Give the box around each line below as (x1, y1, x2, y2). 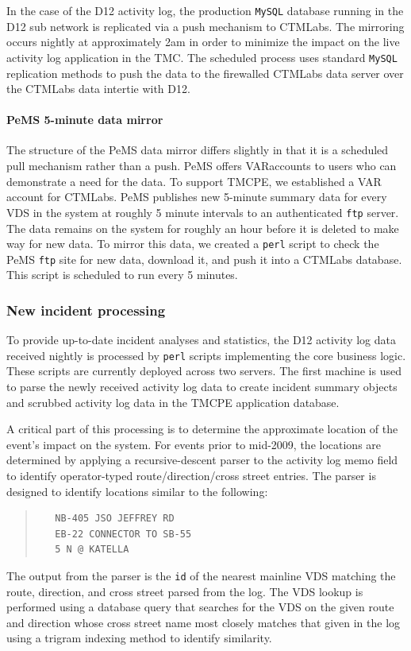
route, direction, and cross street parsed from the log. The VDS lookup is (6, 583, 363, 599)
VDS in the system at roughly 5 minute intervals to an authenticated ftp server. (6, 203, 399, 220)
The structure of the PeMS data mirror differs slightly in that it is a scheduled (6, 141, 389, 158)
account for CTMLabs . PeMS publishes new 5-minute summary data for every (6, 188, 387, 205)
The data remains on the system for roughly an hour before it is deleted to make (6, 219, 399, 236)
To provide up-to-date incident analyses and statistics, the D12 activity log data (6, 331, 397, 348)
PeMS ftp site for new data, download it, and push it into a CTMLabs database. (6, 250, 402, 267)
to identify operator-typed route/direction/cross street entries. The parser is (6, 467, 376, 484)
